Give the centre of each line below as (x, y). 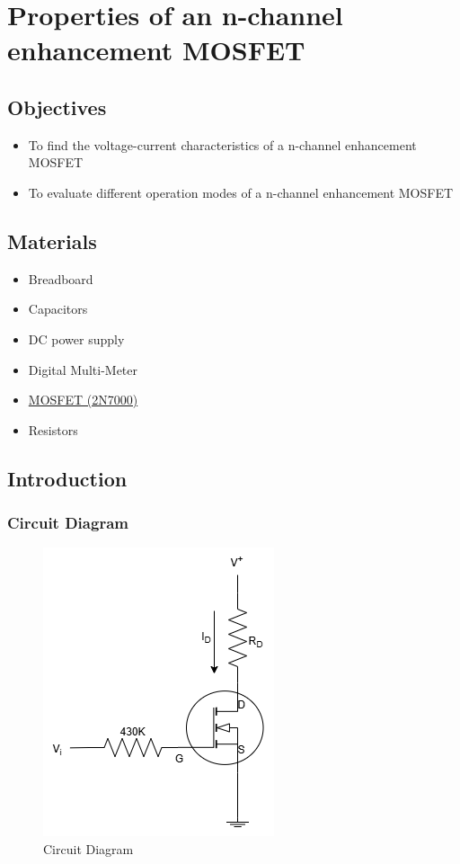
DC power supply (76, 338)
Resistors (53, 429)
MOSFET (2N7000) (83, 400)
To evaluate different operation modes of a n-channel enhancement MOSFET (241, 192)
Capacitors (58, 309)
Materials (52, 240)
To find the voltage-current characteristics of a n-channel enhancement (222, 144)
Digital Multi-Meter (83, 369)
